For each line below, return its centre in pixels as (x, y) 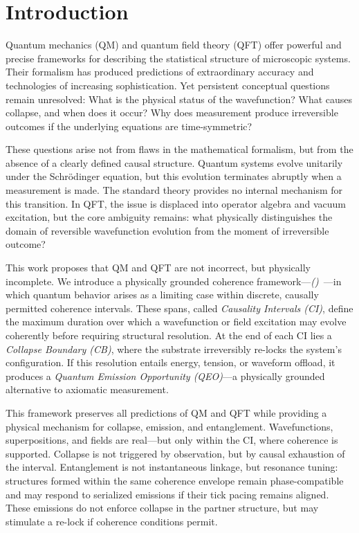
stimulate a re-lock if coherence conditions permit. (112, 521)
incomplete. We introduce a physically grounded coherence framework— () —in (174, 281)
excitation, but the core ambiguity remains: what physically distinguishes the (169, 217)
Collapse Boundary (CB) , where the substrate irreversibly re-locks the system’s (174, 349)
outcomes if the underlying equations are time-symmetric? (129, 126)
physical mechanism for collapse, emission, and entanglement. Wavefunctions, (169, 426)
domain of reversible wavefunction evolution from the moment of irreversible (167, 230)
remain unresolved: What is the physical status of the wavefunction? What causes (179, 99)
